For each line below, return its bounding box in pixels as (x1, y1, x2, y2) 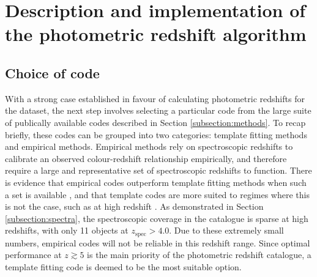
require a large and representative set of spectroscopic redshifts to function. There (5, 164, 312, 177)
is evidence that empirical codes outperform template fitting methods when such (5, 175, 307, 188)
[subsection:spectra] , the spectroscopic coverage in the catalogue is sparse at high (5, 212, 308, 224)
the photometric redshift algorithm (5, 21, 307, 46)
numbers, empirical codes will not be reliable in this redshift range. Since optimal (5, 236, 310, 249)
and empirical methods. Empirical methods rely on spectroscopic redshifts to (5, 140, 293, 153)
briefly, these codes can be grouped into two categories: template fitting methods (5, 128, 307, 141)
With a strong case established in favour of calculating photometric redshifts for (5, 92, 305, 105)
